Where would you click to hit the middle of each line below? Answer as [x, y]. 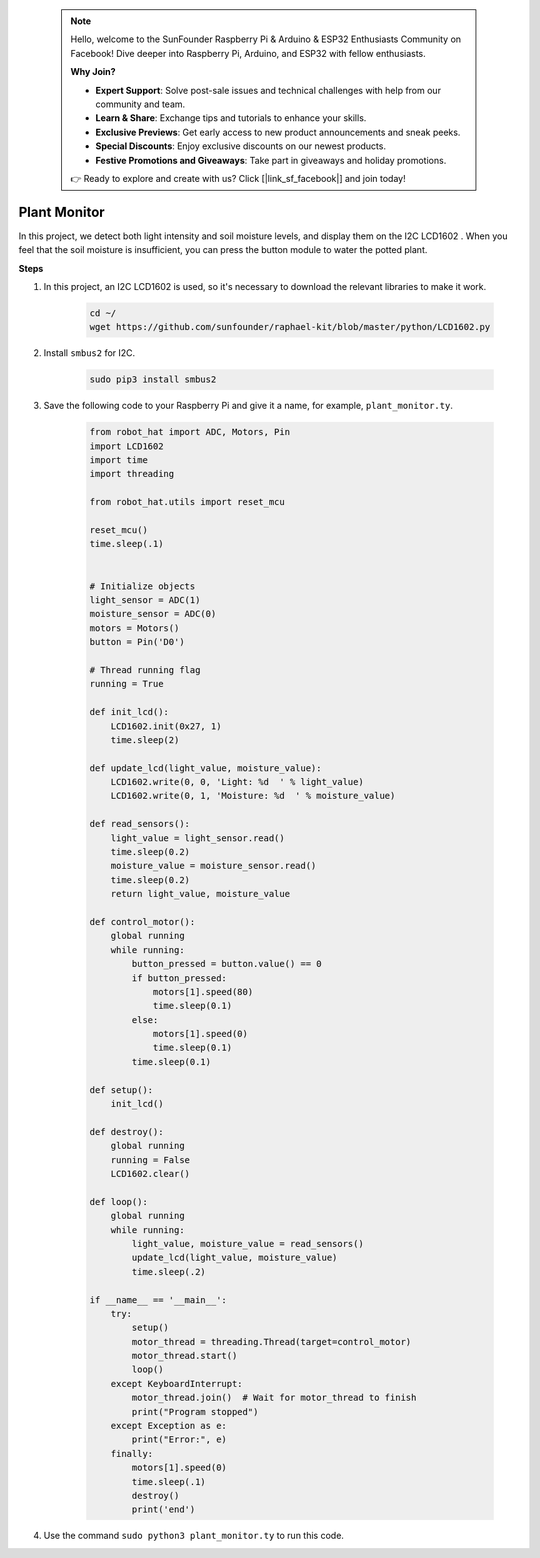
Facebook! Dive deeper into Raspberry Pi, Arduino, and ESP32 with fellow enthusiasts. [248, 53]
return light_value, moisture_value [200, 894]
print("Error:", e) [179, 1439]
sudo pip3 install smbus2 [153, 379]
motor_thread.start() [184, 1356]
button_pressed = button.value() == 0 [226, 964]
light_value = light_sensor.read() [197, 838]
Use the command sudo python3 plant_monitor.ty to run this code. [194, 1536]
